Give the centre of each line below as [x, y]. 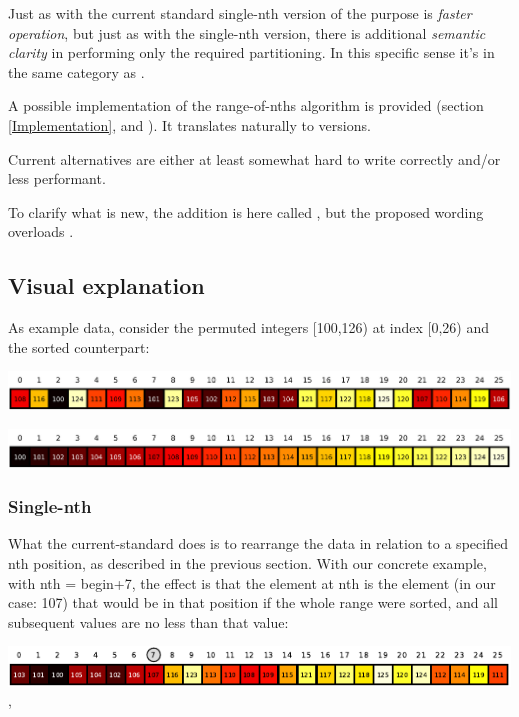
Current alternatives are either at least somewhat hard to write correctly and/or [254, 158]
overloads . [41, 231]
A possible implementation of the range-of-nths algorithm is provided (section [246, 105]
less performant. [57, 178]
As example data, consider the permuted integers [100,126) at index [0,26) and [249, 327]
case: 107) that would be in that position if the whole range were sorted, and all [253, 602]
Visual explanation [106, 285]
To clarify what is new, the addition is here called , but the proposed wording [246, 211]
